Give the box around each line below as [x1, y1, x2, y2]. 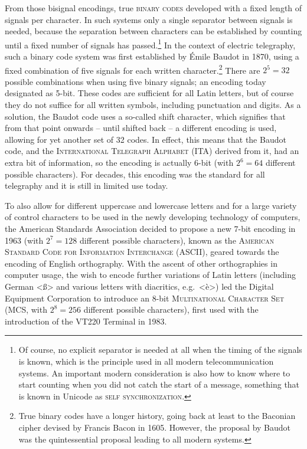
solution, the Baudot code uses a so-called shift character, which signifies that [5, 110, 286, 122]
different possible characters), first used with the [83, 303, 259, 316]
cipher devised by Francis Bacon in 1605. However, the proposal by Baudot [18, 421, 291, 433]
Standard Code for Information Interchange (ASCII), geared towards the [5, 245, 279, 258]
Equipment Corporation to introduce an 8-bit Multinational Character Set [5, 291, 285, 304]
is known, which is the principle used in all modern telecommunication [18, 355, 274, 367]
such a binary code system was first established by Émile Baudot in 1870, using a [5, 50, 299, 63]
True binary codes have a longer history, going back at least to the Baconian [18, 409, 296, 422]
